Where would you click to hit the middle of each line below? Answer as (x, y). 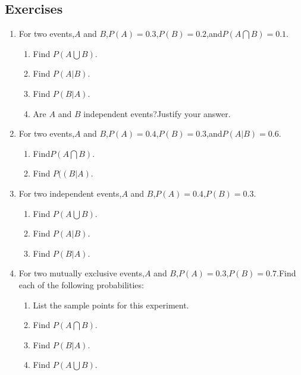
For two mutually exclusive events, (81, 273)
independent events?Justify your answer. (157, 113)
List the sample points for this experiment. (111, 305)
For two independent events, (70, 193)
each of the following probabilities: (81, 284)
